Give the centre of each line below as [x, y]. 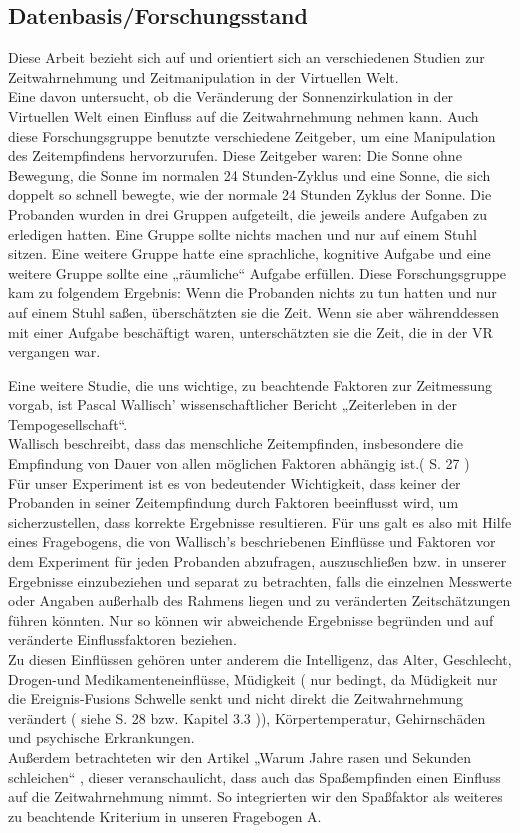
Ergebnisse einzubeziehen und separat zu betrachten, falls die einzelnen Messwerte [260, 580]
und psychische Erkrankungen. [101, 737]
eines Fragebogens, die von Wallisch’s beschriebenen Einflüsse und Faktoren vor [252, 541]
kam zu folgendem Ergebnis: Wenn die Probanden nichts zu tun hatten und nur [252, 292]
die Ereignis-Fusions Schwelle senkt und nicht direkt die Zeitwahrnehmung [236, 698]
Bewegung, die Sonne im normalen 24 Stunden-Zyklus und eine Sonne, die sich [249, 174]
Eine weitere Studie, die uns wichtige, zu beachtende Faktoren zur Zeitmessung [250, 384]
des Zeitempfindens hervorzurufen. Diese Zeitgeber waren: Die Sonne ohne [235, 155]
